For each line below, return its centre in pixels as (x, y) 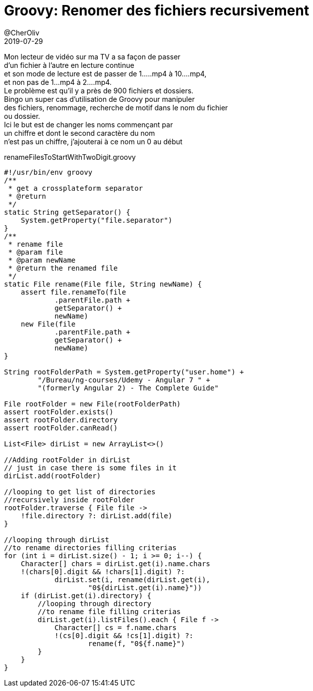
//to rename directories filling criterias (90, 547)
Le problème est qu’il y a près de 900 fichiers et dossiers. (99, 90)
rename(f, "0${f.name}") (137, 643)
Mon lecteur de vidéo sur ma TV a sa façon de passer (92, 56)
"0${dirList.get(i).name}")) (145, 587)
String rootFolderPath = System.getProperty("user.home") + (124, 372)
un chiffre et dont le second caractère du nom (80, 133)
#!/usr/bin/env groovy (48, 172)
